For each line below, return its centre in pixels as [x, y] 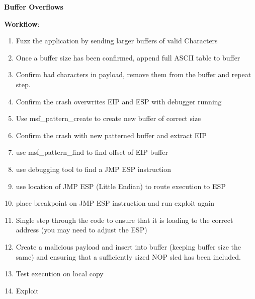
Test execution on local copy [60, 274]
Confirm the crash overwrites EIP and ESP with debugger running [119, 101]
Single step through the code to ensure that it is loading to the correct [124, 220]
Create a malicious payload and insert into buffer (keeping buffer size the [128, 246]
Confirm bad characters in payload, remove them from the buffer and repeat [134, 74]
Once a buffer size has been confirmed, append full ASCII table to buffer [128, 57]
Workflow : [22, 23]
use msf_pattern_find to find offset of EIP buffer [92, 152]
